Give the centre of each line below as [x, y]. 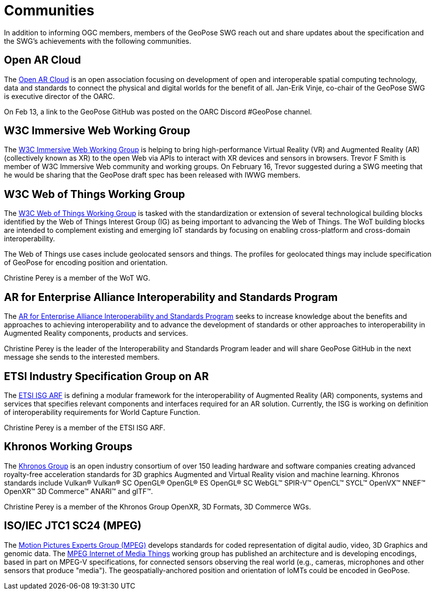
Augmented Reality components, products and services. [96, 333]
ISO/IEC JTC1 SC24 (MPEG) [73, 526]
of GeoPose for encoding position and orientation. [86, 263]
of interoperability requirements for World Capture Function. [102, 412]
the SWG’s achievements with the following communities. [98, 41]
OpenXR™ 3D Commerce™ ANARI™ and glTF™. [79, 491]
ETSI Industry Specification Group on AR [106, 376]
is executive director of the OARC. [59, 96]
